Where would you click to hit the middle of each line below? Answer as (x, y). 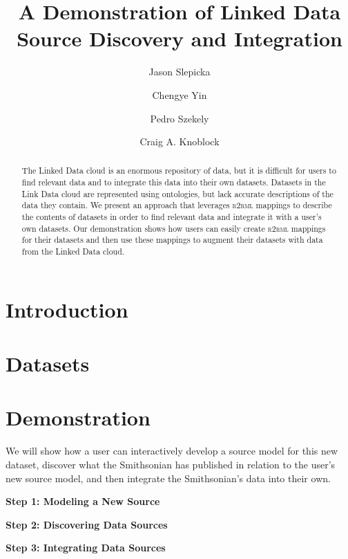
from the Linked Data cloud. (73, 251)
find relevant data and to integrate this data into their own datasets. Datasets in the (174, 182)
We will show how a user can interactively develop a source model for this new (172, 451)
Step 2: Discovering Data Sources (87, 524)
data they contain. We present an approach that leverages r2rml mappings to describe (177, 205)
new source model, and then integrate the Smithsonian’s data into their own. (168, 478)
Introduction (67, 309)
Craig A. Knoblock (180, 141)
